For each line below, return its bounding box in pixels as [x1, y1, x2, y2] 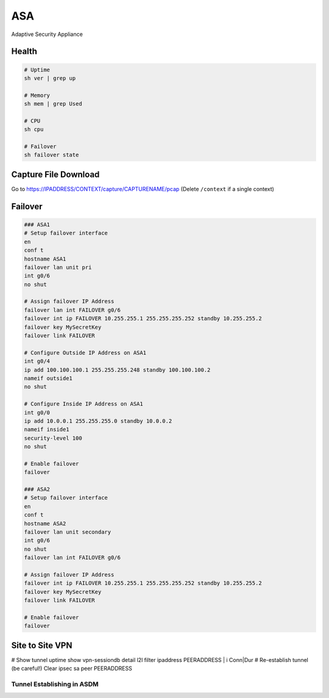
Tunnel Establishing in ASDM [11, 680, 99, 688]
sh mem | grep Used [24, 101, 82, 107]
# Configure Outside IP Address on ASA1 [24, 349, 146, 356]
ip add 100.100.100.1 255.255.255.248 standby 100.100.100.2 [24, 366, 211, 373]
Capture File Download [11, 169, 100, 179]
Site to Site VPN [11, 640, 73, 650]
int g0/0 [24, 409, 51, 416]
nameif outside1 [24, 375, 73, 381]
